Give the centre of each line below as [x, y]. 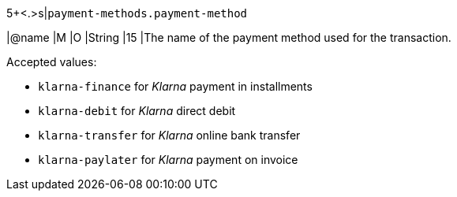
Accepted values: [52, 62]
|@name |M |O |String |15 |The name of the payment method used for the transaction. [229, 37]
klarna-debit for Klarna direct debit [137, 111]
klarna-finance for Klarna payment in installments [175, 86]
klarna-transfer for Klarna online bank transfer [169, 135]
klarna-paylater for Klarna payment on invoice [168, 160]
